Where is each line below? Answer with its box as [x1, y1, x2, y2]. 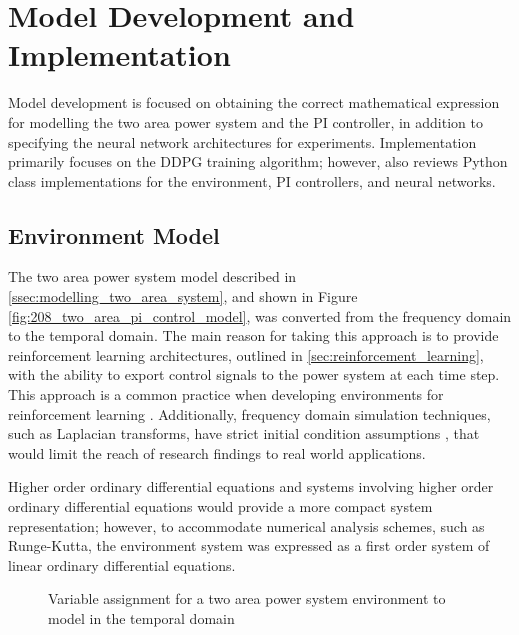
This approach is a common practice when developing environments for [8, 384, 444, 405]
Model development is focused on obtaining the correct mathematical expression [8, 92, 500, 113]
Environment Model [8, 219, 220, 250]
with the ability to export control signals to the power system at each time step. [8, 364, 500, 385]
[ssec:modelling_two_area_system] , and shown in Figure [8, 286, 358, 307]
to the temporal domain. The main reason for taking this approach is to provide [8, 325, 499, 346]
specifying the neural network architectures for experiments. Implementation [8, 131, 477, 152]
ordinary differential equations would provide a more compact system [8, 496, 433, 517]
